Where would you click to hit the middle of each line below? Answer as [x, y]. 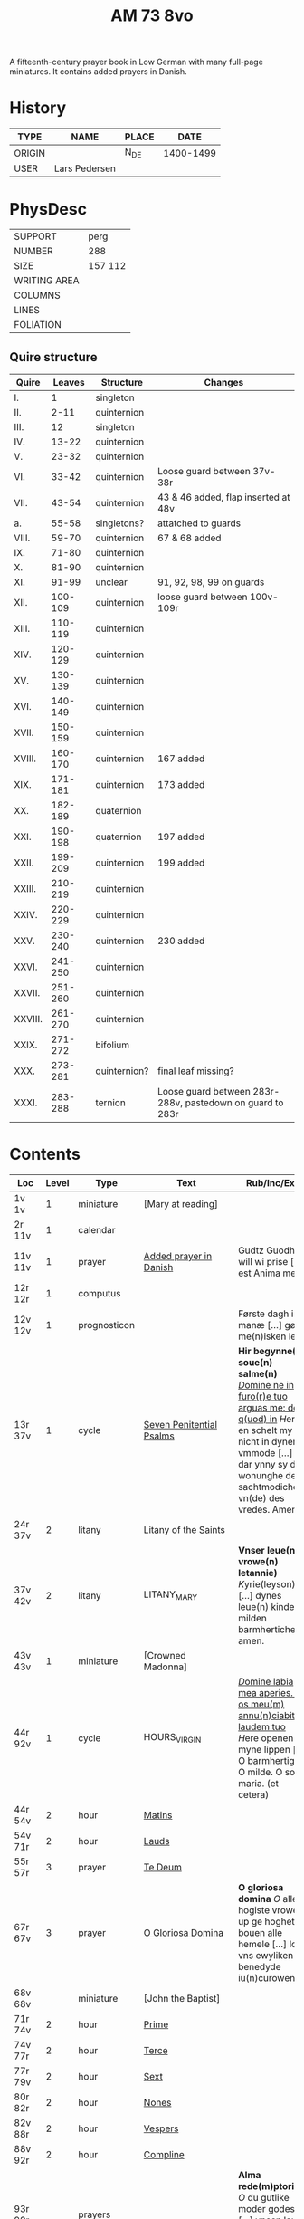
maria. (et [258, 1783]
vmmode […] [266, 1453]
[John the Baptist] [182, 1999]
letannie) [258, 1573]
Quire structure [53, 357]
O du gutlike [264, 2198]
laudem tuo [262, 1727]
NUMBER [33, 252]
